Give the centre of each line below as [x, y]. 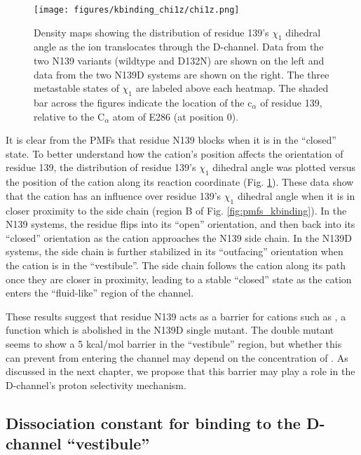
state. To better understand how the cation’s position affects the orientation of [175, 153]
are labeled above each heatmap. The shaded [232, 88]
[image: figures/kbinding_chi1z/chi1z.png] [137, 10]
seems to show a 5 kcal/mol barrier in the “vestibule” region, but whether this [174, 343]
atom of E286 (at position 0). [176, 116]
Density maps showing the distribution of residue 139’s [151, 32]
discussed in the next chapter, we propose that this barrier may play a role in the [180, 371]
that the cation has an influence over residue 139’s [114, 195]
